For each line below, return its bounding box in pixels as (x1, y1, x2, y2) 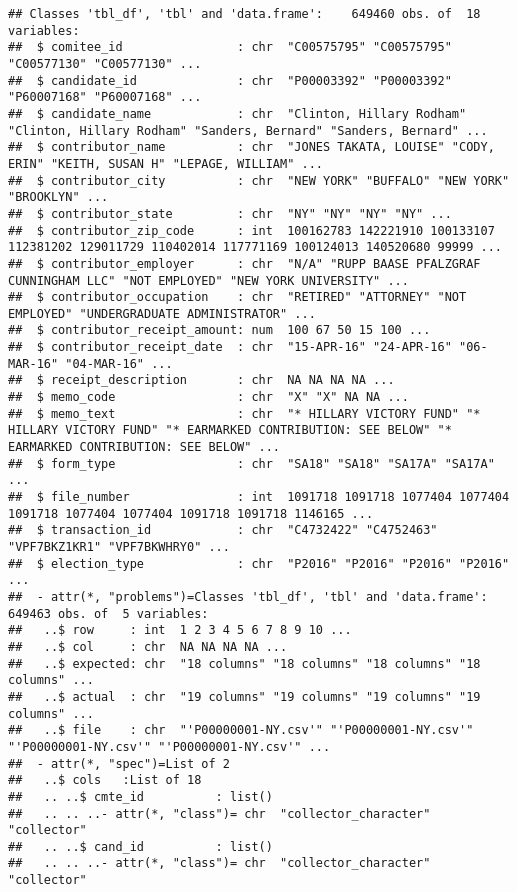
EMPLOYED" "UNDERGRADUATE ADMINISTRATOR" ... (8, 306, 316, 321)
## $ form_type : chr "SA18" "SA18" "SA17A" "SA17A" (8, 456, 495, 471)
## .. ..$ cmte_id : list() (8, 789, 273, 804)
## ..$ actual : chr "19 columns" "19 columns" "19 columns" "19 (8, 689, 481, 704)
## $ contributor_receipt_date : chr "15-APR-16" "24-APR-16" (8, 340, 452, 355)
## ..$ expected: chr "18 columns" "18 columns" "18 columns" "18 (8, 656, 481, 671)
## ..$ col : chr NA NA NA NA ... (8, 639, 288, 654)
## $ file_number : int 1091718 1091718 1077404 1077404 (8, 490, 510, 505)
